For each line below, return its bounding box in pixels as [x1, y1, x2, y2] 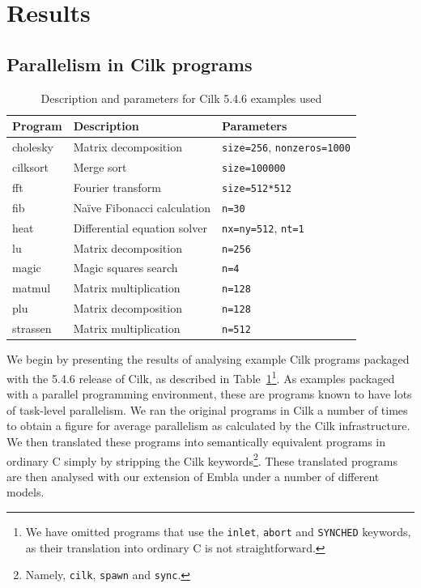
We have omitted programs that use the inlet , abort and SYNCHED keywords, [25, 522, 411, 539]
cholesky [12, 138, 54, 156]
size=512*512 [222, 182, 291, 194]
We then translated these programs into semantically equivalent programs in [6, 432, 386, 450]
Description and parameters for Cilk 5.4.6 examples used [40, 89, 322, 106]
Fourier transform [73, 178, 161, 195]
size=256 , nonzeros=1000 [222, 138, 351, 156]
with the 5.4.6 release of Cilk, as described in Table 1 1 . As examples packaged [6, 367, 395, 386]
